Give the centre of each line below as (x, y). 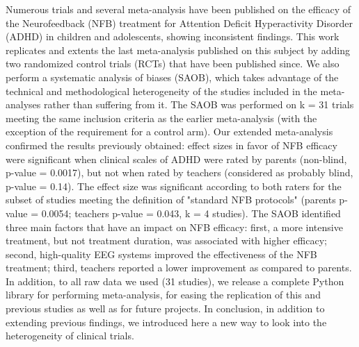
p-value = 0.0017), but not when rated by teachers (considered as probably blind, (179, 172)
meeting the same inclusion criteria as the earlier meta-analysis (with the (161, 118)
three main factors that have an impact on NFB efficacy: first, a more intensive (174, 227)
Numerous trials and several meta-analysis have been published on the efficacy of (178, 9)
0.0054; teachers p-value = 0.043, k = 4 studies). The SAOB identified (191, 213)
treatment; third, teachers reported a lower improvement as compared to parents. (179, 268)
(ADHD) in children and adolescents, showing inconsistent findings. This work (173, 36)
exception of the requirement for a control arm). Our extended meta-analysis (169, 132)
